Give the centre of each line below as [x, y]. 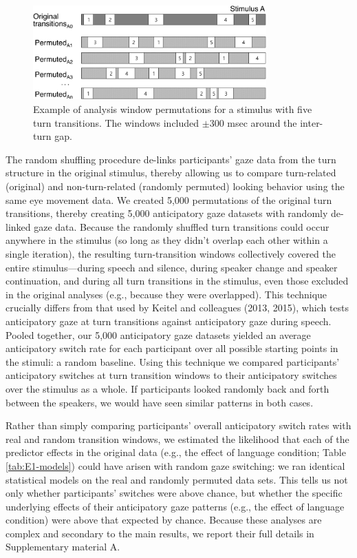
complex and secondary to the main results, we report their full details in [160, 533]
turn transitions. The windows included [116, 122]
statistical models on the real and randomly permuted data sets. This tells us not [177, 479]
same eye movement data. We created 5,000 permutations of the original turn [169, 199]
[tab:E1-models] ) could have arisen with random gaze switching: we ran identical [175, 465]
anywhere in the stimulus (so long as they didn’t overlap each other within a [167, 240]
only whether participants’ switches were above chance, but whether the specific [174, 493]
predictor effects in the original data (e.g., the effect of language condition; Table [176, 452]
